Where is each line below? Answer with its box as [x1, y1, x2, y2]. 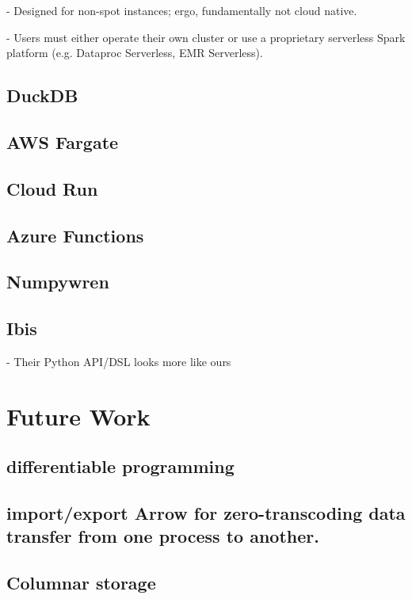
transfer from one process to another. [6, 524, 319, 548]
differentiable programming [6, 454, 235, 479]
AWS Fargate [6, 129, 119, 154]
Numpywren [6, 269, 109, 294]
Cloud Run [6, 176, 98, 200]
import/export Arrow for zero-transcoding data [6, 501, 406, 525]
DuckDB [6, 83, 78, 108]
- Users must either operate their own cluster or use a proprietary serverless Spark [6, 29, 406, 45]
